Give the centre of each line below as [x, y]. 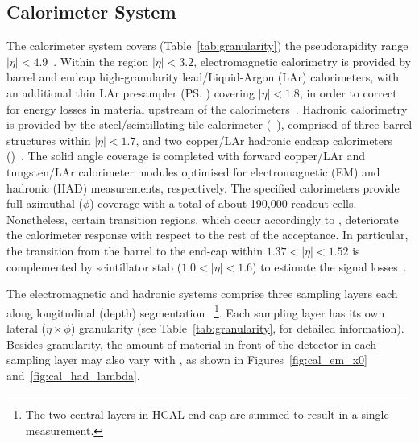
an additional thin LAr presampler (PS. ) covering [131, 92]
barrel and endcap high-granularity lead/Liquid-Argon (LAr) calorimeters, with [203, 77]
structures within [49, 140]
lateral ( [27, 327]
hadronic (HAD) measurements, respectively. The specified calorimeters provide [203, 187]
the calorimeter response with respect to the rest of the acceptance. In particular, [207, 235]
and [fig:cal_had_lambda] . [73, 375]
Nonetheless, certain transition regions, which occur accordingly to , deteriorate [203, 219]
